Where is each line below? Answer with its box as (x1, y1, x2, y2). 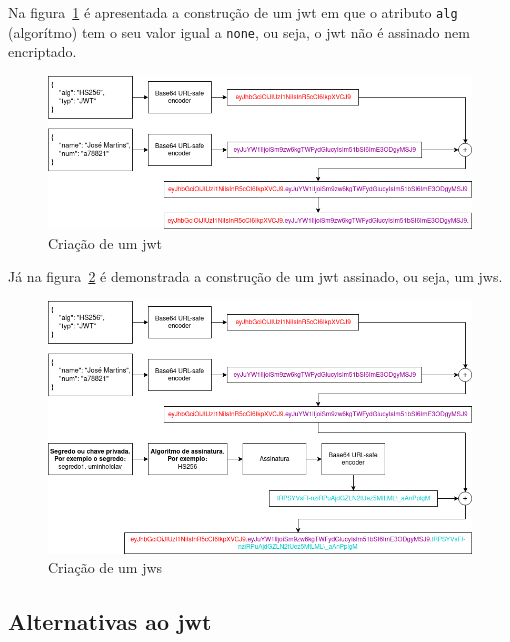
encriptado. (8, 41, 77, 62)
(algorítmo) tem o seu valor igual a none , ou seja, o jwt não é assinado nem (8, 21, 470, 42)
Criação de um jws (48, 557, 163, 578)
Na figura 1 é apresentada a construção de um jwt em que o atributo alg (8, 2, 458, 22)
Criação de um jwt (48, 232, 162, 253)
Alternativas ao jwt (8, 606, 212, 637)
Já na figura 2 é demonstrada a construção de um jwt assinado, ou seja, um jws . (8, 266, 503, 287)
